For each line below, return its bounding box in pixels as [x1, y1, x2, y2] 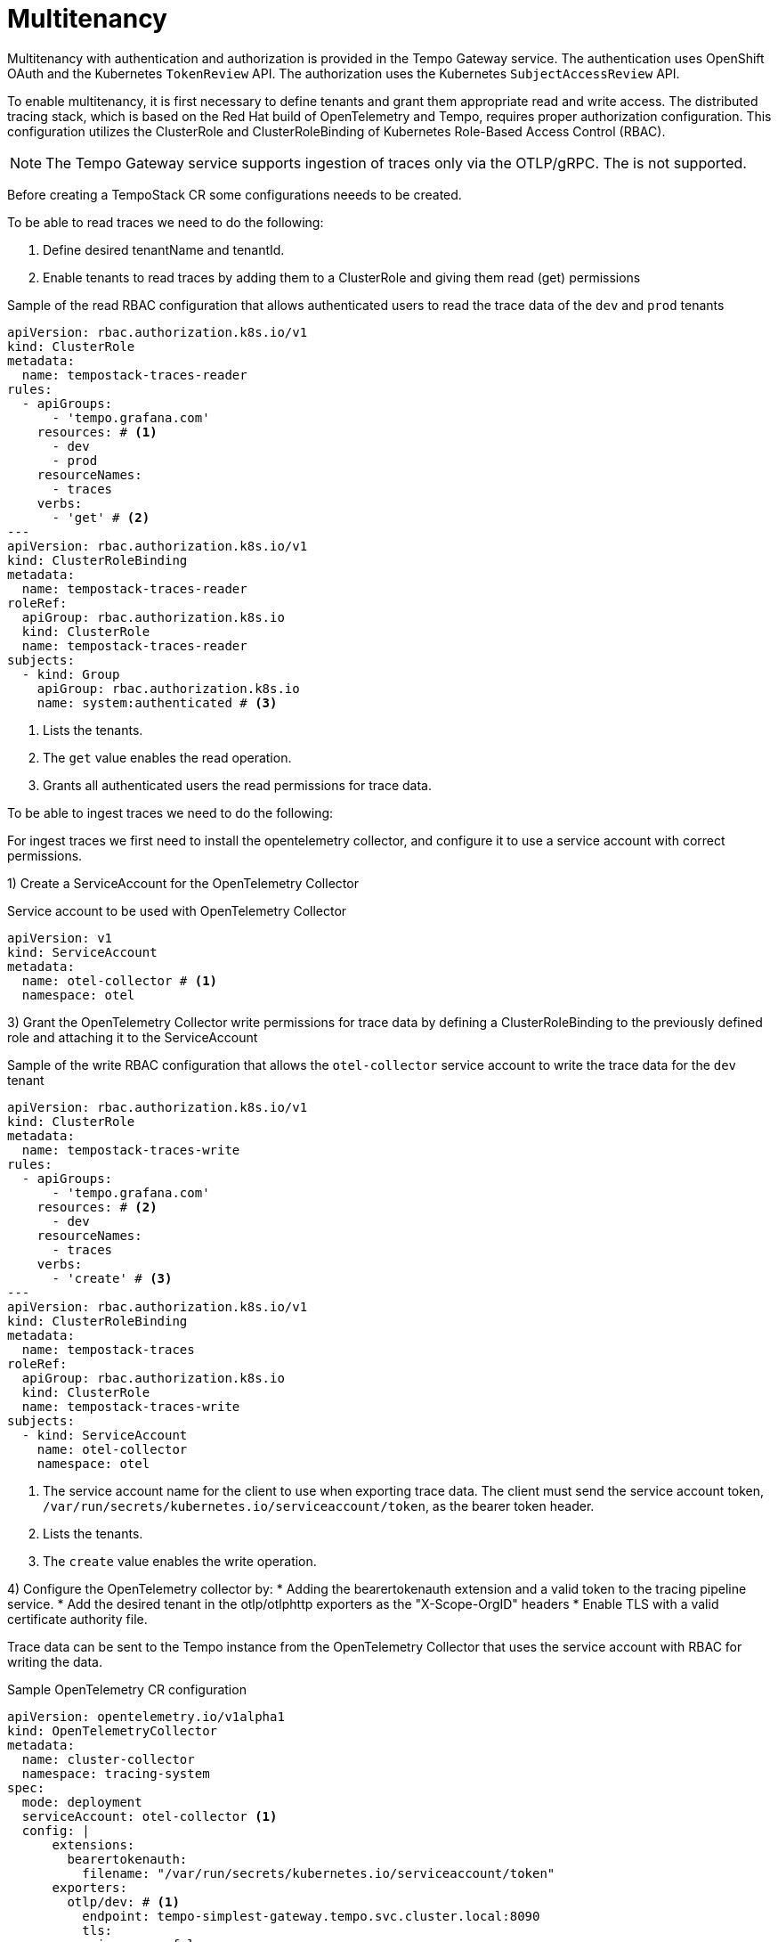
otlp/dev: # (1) [67, 1894, 180, 1909]
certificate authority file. [7, 1611, 148, 1627]
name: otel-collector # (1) [21, 973, 218, 988]
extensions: [52, 1837, 135, 1852]
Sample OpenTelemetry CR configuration [7, 1681, 247, 1697]
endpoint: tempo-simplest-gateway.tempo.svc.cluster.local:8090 [82, 1908, 540, 1923]
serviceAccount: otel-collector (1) [21, 1808, 278, 1824]
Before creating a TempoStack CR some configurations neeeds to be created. [7, 186, 462, 202]
